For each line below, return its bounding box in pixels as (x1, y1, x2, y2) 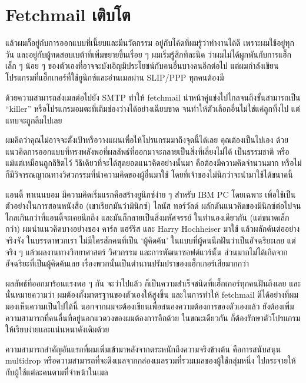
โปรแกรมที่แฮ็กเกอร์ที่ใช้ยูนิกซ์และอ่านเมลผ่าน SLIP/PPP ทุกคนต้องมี (5, 71, 224, 83)
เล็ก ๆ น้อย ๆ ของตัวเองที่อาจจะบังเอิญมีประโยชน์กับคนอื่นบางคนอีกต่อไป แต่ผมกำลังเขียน (5, 59, 279, 72)
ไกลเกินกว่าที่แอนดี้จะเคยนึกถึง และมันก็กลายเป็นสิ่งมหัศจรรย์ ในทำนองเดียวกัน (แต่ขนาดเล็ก (5, 211, 290, 223)
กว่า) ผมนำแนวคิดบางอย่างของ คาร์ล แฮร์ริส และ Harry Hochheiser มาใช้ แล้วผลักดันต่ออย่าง (5, 222, 300, 235)
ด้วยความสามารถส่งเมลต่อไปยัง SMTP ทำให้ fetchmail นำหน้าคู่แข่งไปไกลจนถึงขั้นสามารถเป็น (5, 91, 301, 103)
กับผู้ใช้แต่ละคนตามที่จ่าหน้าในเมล (5, 365, 108, 378)
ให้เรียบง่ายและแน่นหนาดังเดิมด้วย (5, 323, 109, 335)
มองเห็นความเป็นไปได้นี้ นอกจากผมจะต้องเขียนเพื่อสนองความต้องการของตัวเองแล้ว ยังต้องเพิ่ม (5, 300, 294, 312)
